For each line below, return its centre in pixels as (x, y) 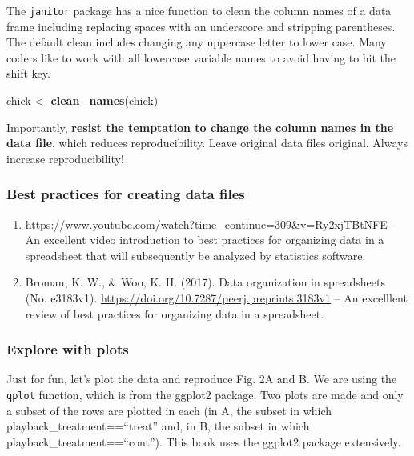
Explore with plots (68, 349)
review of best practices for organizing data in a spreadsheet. (175, 313)
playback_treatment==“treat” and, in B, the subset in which (158, 426)
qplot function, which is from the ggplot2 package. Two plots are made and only (205, 394)
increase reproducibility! (65, 158)
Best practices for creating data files (126, 194)
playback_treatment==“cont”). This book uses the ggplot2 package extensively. (204, 441)
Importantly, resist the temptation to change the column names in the (200, 127)
